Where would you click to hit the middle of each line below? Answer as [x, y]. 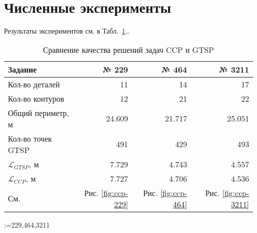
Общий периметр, [39, 113]
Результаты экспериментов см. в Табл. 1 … [67, 31]
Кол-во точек [30, 138]
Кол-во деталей [34, 84]
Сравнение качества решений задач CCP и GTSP [128, 49]
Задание [22, 69]
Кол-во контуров [36, 98]
